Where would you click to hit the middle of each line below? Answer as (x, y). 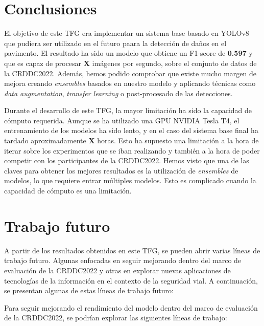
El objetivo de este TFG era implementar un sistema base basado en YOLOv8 (127, 33)
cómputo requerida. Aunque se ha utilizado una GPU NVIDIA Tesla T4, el (122, 120)
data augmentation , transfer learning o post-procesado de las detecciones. (118, 93)
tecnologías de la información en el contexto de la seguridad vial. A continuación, (131, 280)
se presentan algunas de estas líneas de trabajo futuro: (89, 290)
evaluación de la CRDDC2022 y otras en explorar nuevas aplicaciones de (117, 270)
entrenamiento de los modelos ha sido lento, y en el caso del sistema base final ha (131, 130)
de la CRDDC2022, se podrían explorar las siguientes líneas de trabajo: (116, 318)
